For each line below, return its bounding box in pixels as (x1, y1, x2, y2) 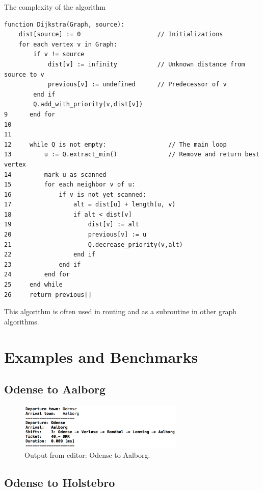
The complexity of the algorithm (4, 2, 106, 12)
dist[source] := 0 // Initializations (18, 31, 223, 38)
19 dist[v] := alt (4, 221, 139, 228)
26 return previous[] (4, 291, 92, 298)
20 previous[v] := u (4, 231, 147, 239)
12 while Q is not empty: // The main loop (4, 141, 227, 148)
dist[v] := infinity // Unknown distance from (47, 60, 245, 68)
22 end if (4, 251, 95, 259)
